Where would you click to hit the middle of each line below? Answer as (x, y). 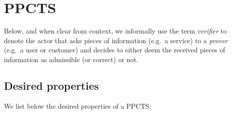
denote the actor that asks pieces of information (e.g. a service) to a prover (116, 40)
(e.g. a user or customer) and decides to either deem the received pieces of (115, 50)
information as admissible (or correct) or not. (71, 59)
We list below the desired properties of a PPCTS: (78, 106)
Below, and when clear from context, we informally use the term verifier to (116, 31)
